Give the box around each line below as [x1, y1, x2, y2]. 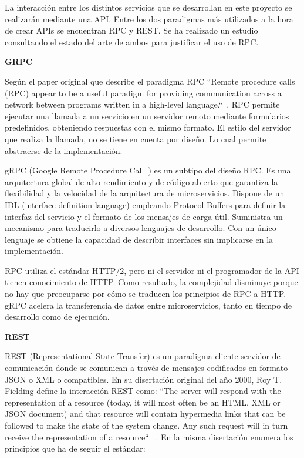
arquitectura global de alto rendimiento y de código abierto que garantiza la [5, 175, 278, 188]
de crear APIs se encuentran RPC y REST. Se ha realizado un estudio [5, 24, 258, 36]
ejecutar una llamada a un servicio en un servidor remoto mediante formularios [5, 109, 289, 122]
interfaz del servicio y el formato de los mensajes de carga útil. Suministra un [5, 210, 283, 222]
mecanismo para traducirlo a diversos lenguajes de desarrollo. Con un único [5, 222, 276, 234]
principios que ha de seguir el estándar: [5, 442, 146, 454]
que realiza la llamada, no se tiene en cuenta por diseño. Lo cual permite [5, 132, 266, 145]
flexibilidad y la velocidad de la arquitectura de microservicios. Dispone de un [5, 187, 285, 199]
